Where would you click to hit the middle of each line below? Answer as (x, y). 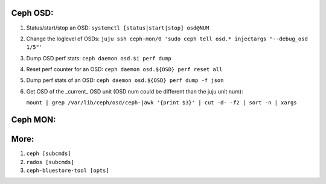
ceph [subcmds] (49, 154)
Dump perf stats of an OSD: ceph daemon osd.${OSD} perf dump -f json (125, 80)
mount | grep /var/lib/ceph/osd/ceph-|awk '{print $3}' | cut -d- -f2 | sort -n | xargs (161, 103)
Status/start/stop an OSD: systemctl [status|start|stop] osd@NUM (118, 28)
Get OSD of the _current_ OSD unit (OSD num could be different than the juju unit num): (135, 91)
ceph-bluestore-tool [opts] (68, 170)
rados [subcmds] (50, 162)
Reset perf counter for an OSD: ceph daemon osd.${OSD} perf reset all (124, 69)
